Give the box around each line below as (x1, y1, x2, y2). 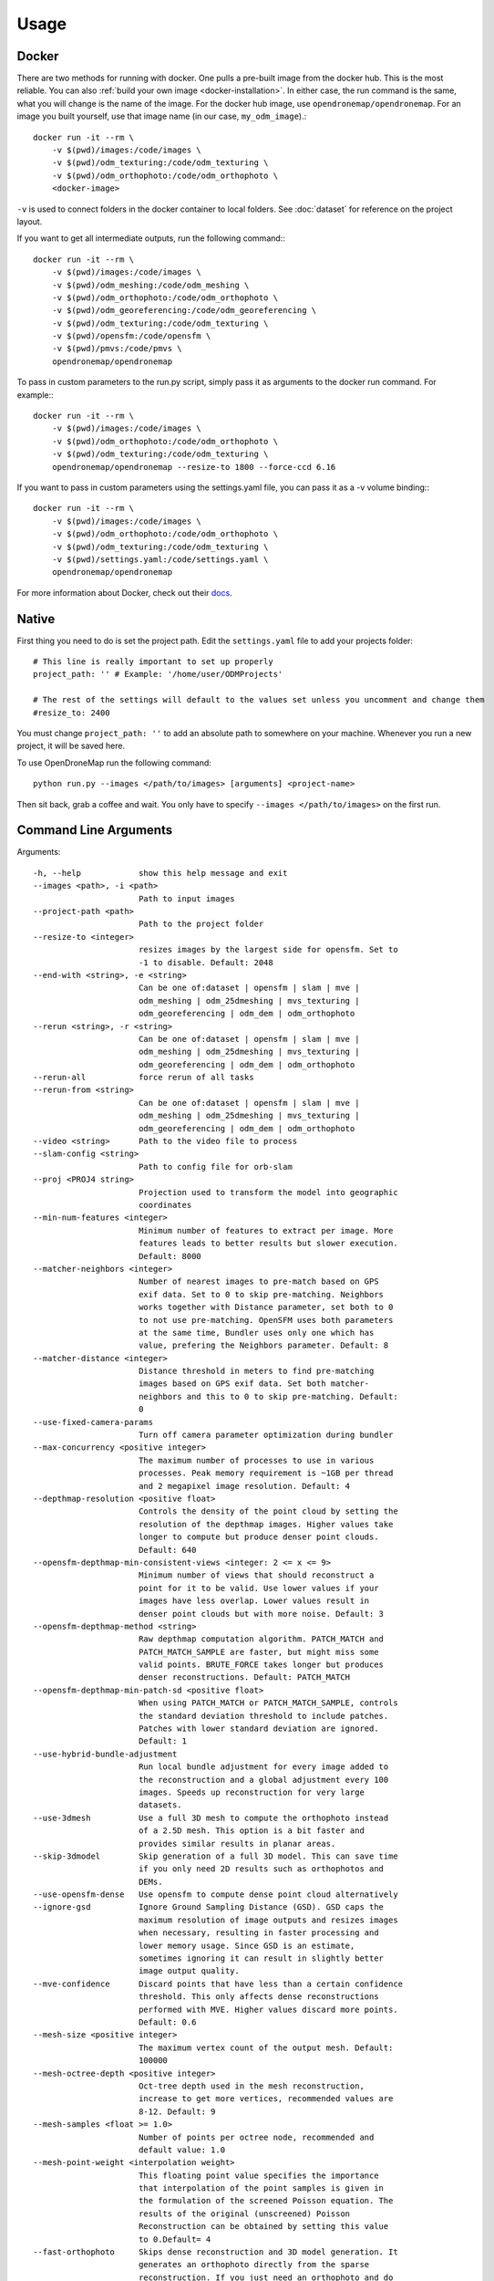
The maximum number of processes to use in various (138, 1455, 375, 1465)
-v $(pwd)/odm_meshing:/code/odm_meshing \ (51, 279, 250, 290)
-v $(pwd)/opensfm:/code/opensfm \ (51, 331, 211, 341)
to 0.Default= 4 (138, 2234, 211, 2245)
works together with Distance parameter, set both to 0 (138, 1302, 394, 1313)
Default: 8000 (138, 1251, 202, 1261)
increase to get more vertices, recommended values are (138, 2094, 394, 2104)
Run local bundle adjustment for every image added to (138, 1762, 389, 1772)
